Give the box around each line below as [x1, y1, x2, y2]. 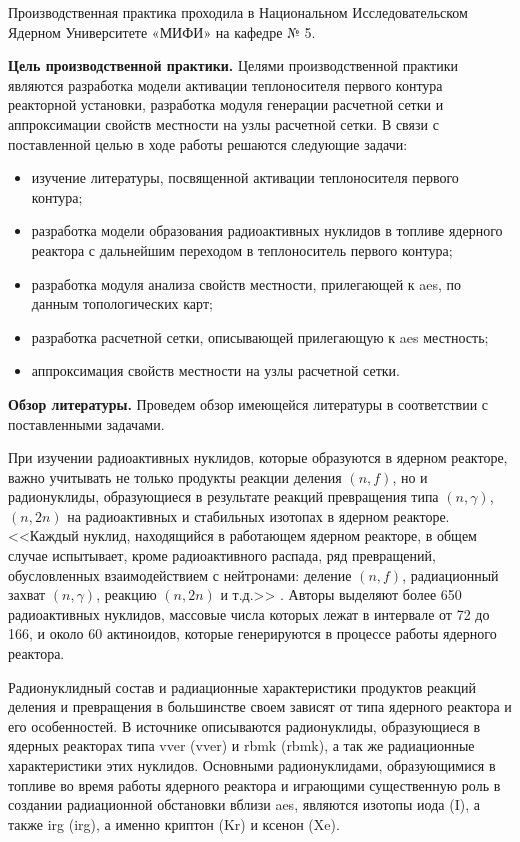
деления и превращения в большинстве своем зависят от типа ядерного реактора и [8, 696, 512, 717]
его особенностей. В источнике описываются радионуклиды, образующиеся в [8, 715, 481, 736]
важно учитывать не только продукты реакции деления [8, 466, 342, 487]
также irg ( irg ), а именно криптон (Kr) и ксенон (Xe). [8, 813, 340, 834]
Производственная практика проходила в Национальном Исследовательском [8, 2, 468, 22]
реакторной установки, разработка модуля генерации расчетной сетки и [8, 94, 444, 115]
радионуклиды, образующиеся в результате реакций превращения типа [8, 486, 439, 507]
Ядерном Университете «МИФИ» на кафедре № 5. [8, 21, 316, 42]
